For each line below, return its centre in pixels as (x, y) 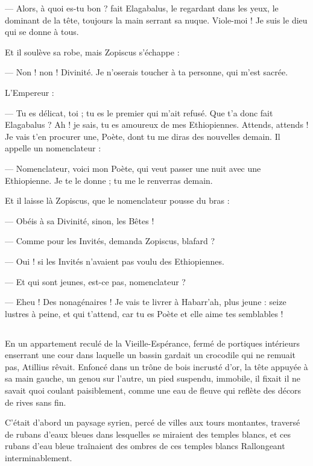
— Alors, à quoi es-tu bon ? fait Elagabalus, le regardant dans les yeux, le (142, 8)
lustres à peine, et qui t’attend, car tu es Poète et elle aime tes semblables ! (144, 313)
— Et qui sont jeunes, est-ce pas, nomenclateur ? (95, 281)
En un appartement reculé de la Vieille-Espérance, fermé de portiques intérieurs (152, 343)
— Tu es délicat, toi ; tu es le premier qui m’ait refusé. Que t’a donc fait (139, 112)
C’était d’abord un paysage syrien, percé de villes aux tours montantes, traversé (153, 422)
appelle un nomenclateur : (53, 148)
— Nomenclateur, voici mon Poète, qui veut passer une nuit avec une (133, 168)
